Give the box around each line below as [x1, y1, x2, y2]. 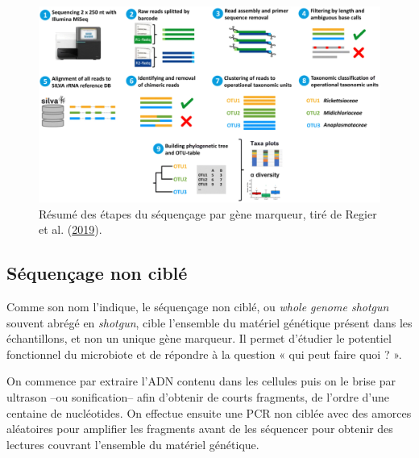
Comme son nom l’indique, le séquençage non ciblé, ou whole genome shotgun [6, 298, 389, 315]
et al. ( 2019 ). [39, 221, 102, 238]
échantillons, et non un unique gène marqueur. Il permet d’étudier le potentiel [6, 330, 392, 347]
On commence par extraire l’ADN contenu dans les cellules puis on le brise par [6, 373, 396, 389]
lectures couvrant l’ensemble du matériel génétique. [6, 435, 259, 452]
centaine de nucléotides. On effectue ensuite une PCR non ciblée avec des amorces [6, 404, 412, 421]
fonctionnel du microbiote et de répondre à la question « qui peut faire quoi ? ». [6, 345, 402, 362]
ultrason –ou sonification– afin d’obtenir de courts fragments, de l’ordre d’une [6, 389, 390, 405]
